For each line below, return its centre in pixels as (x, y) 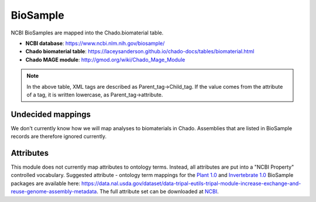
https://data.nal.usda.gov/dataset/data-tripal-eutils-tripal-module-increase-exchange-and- (191, 183)
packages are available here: (45, 183)
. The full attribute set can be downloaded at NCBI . (158, 191)
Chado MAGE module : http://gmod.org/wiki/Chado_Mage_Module (105, 60)
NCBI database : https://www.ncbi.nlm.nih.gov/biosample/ (95, 43)
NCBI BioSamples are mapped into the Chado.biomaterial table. (87, 33)
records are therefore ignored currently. (59, 137)
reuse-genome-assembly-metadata (54, 191)
